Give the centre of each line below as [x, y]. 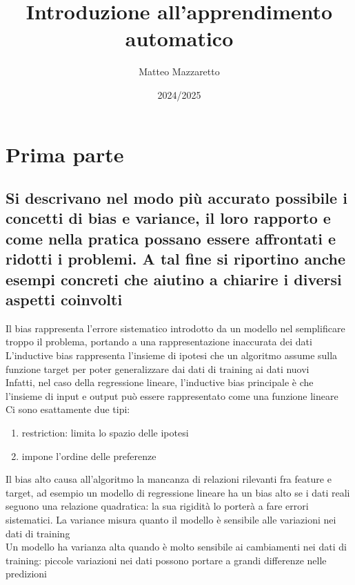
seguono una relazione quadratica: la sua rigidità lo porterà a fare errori [157, 506]
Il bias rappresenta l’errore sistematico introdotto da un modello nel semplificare [175, 328]
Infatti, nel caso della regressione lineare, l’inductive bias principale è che [160, 382]
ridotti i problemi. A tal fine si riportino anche [176, 259]
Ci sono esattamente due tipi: [68, 409]
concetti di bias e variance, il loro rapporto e [168, 218]
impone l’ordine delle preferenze [89, 455]
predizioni [26, 574]
